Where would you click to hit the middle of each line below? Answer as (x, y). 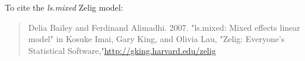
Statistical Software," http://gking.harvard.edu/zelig (122, 50)
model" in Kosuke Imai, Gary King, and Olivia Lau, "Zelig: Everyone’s (156, 39)
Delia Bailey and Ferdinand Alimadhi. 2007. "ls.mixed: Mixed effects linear (164, 27)
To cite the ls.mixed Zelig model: (64, 7)
